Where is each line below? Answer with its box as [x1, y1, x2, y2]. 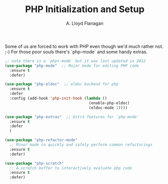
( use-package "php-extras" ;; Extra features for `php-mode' [5, 114, 139, 119]
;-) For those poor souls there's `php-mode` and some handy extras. [5, 49, 148, 55]
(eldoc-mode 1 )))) [88, 105, 128, 110]
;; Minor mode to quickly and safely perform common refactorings [9, 143, 153, 148]
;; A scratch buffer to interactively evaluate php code [9, 165, 132, 170]
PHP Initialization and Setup [25, 4, 145, 15]
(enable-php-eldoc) [88, 100, 130, 106]
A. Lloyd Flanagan [66, 20, 104, 26]
